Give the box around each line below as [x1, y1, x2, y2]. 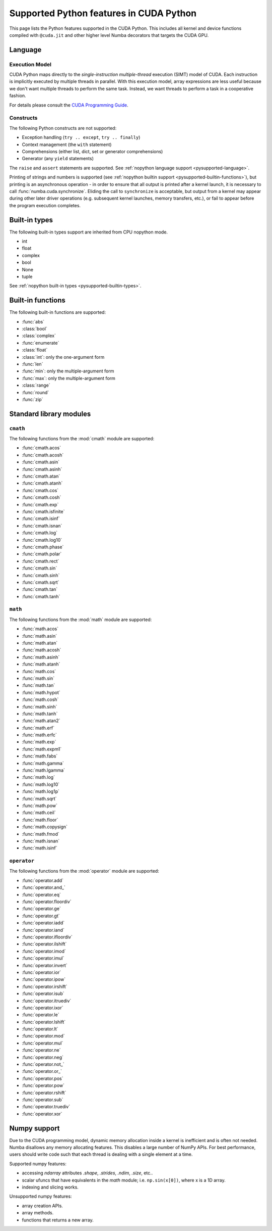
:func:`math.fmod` [22, 831, 60, 837]
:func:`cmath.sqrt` [22, 579, 59, 585]
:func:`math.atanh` [22, 661, 60, 667]
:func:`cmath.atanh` [22, 480, 63, 486]
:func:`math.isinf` [22, 845, 57, 851]
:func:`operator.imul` [22, 955, 64, 961]
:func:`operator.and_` [22, 884, 65, 890]
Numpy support [9, 1124, 60, 1132]
